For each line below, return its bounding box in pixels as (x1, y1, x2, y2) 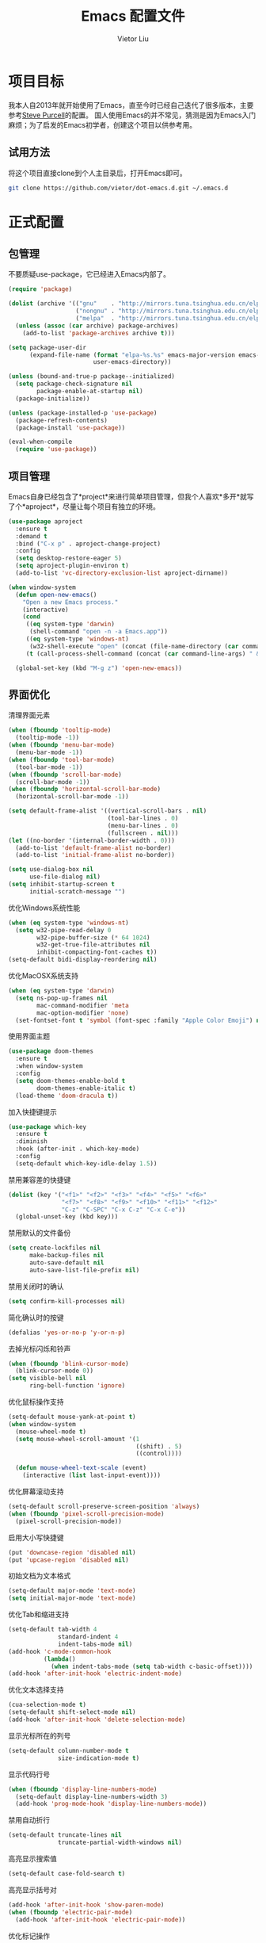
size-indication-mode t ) (58, 1754, 140, 1762)
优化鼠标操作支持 (8, 1397, 64, 1406)
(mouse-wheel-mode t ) (15, 1428, 87, 1436)
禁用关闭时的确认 (8, 1281, 64, 1291)
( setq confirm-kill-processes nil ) (8, 1297, 126, 1305)
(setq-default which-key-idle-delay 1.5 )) (15, 1159, 158, 1168)
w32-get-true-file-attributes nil (36, 941, 150, 949)
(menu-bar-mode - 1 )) (15, 748, 83, 756)
